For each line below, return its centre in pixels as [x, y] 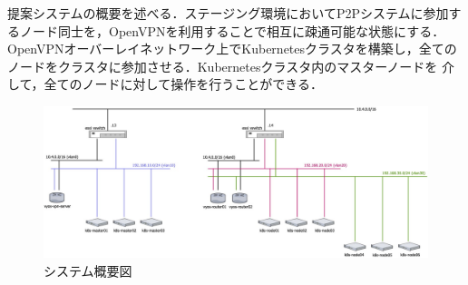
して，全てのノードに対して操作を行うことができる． [165, 84]
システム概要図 [88, 270]
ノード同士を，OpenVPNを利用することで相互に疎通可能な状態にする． [232, 30]
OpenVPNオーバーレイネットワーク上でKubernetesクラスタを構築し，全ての [232, 49]
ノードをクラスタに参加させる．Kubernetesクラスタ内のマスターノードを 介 [231, 66]
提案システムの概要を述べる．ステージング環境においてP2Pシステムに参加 [228, 13]
